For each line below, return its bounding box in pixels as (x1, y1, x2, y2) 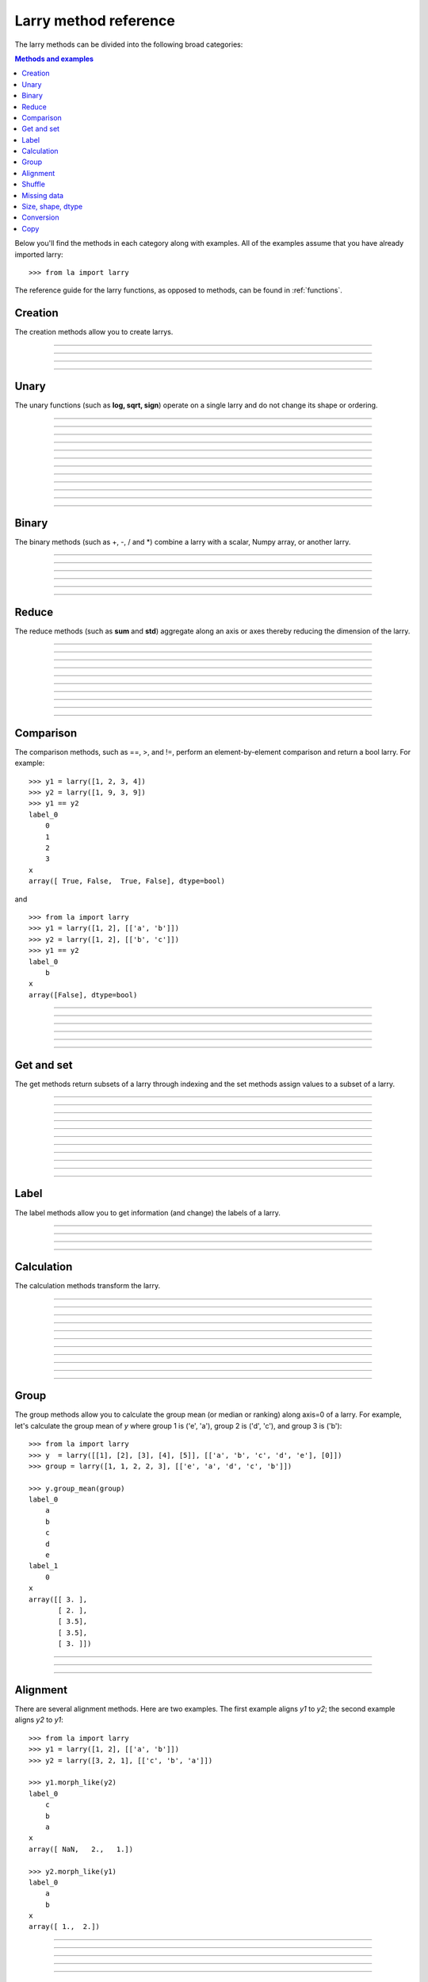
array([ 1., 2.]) (29, 1923, 101, 1931)
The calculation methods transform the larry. (14, 1281, 161, 1291)
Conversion (21, 212, 59, 222)
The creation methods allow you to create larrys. (14, 327, 174, 337)
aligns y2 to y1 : (14, 1715, 63, 1724)
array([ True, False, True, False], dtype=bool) (29, 877, 226, 886)
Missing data (21, 190, 63, 200)
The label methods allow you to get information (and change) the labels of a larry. (14, 1207, 281, 1217)
